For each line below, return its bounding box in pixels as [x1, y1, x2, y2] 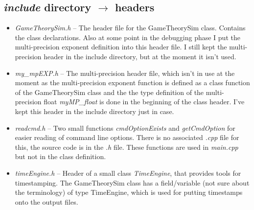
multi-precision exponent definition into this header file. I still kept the [15, 42, 227, 52]
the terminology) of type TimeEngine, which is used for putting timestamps [15, 187, 243, 197]
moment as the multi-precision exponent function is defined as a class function [15, 77, 250, 88]
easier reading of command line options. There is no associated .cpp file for [15, 132, 239, 142]
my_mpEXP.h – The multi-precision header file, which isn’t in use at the [15, 68, 235, 78]
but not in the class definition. [15, 151, 106, 162]
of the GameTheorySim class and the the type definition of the [15, 87, 204, 97]
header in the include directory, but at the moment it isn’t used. [44, 51, 236, 61]
